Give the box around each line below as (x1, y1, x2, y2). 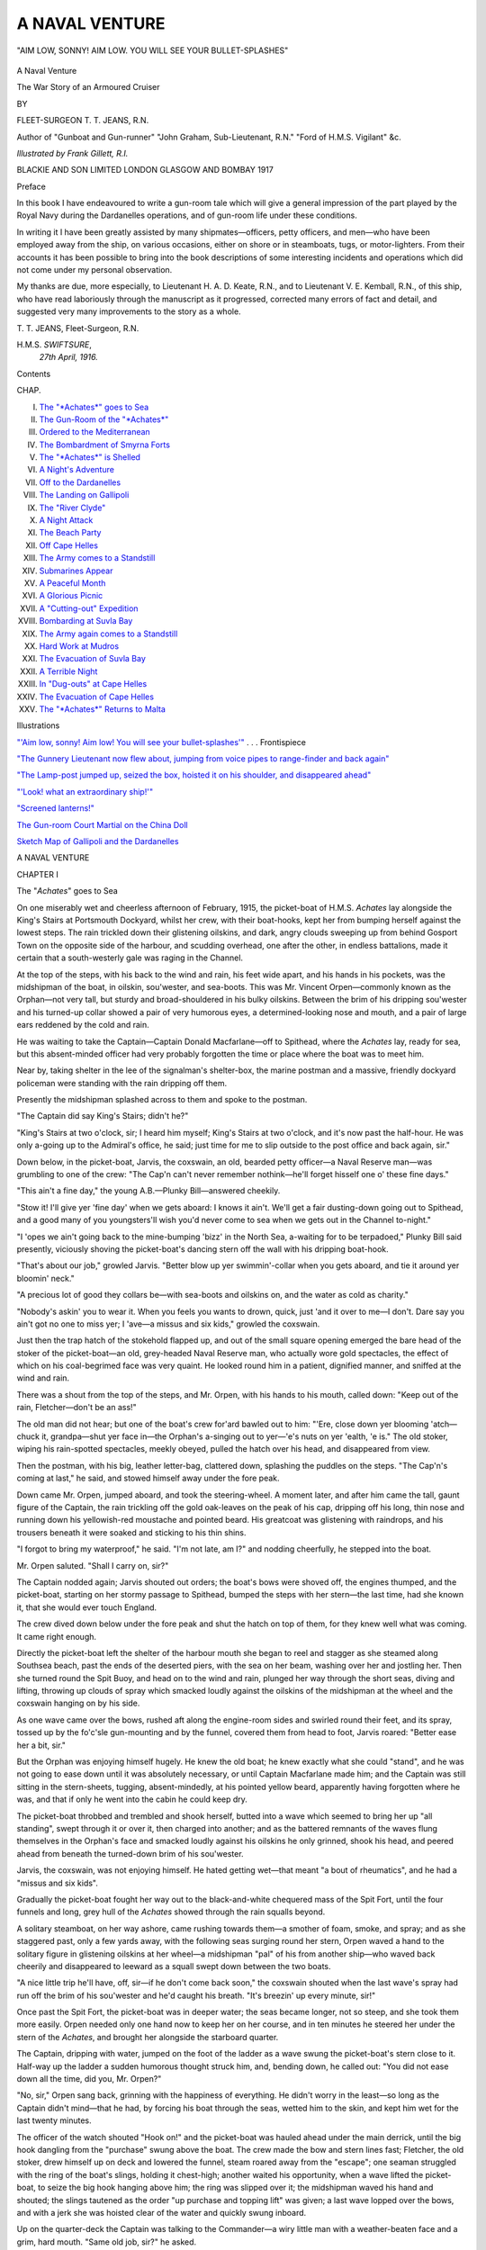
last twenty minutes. (16, 2115, 92, 2126)
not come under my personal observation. (16, 265, 173, 275)
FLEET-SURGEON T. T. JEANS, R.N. (16, 115, 149, 126)
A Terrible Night (39, 666, 98, 677)
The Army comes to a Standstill (39, 553, 156, 563)
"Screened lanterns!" (16, 803, 94, 814)
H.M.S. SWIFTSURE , (16, 338, 92, 350)
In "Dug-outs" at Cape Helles (39, 679, 148, 689)
